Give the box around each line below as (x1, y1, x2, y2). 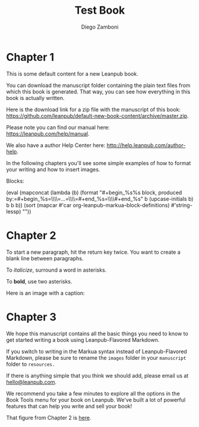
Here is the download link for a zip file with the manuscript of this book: (6, 105, 181, 113)
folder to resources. (6, 360, 55, 367)
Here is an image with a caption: (6, 289, 85, 297)
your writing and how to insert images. (6, 166, 100, 173)
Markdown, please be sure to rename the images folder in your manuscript (6, 354, 187, 361)
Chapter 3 (6, 310, 56, 323)
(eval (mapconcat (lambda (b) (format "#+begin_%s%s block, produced (6, 189, 182, 196)
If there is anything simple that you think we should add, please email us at (6, 372, 189, 379)
